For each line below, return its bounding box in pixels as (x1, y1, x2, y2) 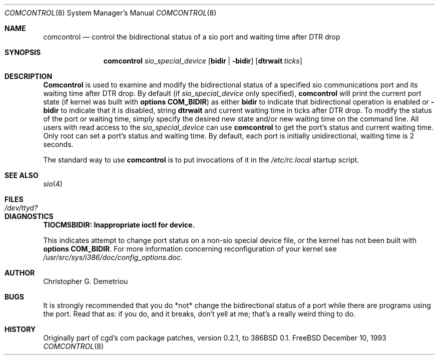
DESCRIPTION (5, 72, 53, 80)
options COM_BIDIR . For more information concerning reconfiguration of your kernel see (43, 244, 337, 253)
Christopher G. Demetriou (43, 277, 128, 285)
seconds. (43, 140, 74, 148)
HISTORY (5, 325, 36, 333)
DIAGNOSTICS (5, 212, 54, 220)
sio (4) (43, 179, 63, 188)
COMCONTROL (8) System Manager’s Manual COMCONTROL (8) (5, 8, 217, 17)
